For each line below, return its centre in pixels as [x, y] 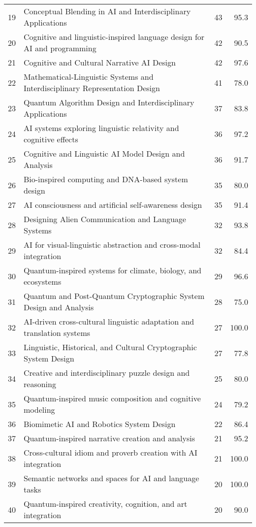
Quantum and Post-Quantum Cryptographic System [114, 296]
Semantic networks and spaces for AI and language [112, 478]
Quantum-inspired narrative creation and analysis [110, 438]
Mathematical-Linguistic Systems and [89, 77]
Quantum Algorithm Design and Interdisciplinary [109, 102]
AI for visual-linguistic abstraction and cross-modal [112, 245]
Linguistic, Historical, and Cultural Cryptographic [110, 347]
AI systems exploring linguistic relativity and [101, 128]
